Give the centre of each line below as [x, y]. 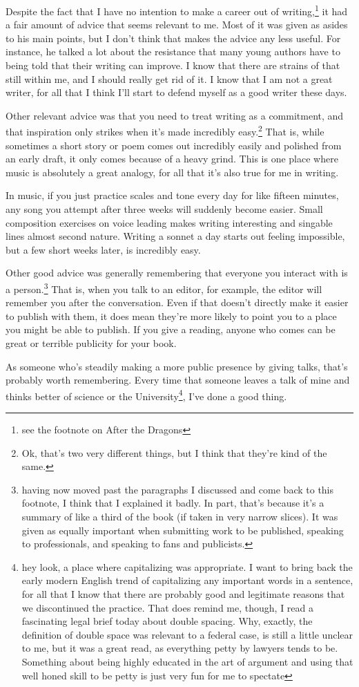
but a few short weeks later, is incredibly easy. [103, 249]
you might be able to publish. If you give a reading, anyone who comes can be [171, 329]
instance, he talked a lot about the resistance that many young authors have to [173, 51]
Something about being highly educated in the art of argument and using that [187, 661]
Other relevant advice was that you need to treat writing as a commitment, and [175, 115]
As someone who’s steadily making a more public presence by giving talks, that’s [177, 366]
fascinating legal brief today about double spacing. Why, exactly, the [167, 621]
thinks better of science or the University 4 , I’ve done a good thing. [146, 395]
